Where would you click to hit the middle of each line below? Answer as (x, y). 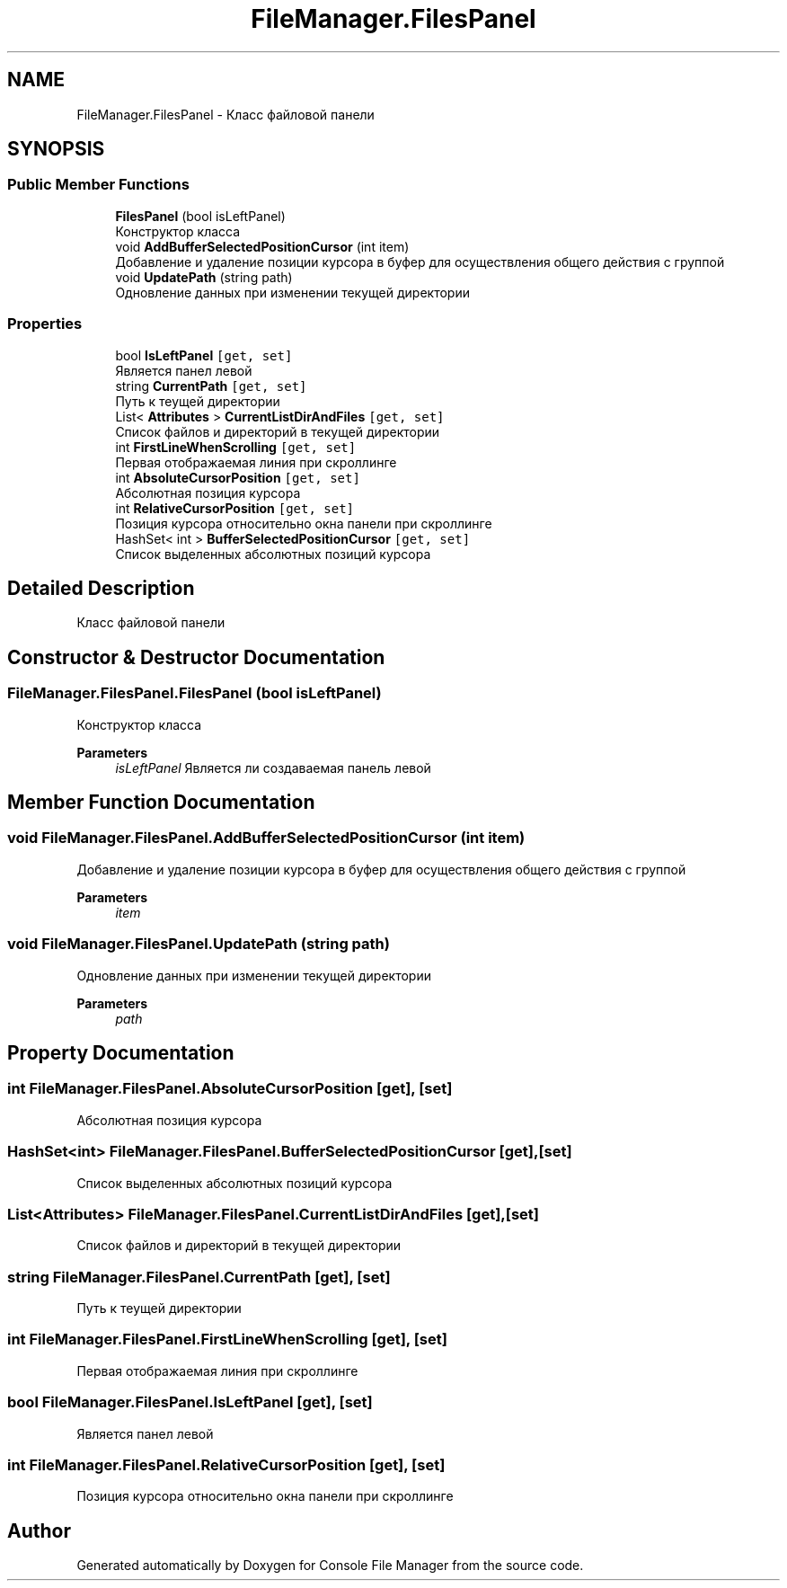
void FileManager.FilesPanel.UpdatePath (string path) (199, 944)
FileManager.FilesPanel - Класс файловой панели (225, 114)
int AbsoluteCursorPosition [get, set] (238, 477)
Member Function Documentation (161, 803)
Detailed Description (101, 588)
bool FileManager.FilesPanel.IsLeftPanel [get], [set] (190, 1402)
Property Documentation (121, 1053)
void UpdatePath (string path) (204, 277)
